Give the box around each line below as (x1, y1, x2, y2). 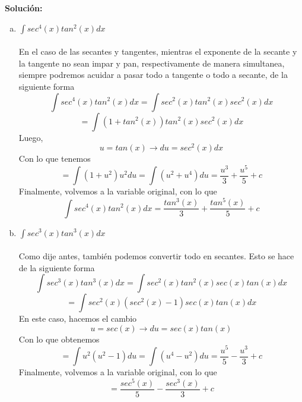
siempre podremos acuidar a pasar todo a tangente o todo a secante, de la (18, 68, 288, 81)
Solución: (5, 2, 43, 14)
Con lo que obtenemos (18, 332, 100, 345)
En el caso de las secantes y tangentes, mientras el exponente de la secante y (18, 45, 297, 58)
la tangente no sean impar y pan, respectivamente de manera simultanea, (18, 56, 285, 69)
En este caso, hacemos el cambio (18, 312, 137, 325)
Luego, (18, 131, 43, 143)
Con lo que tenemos (18, 152, 91, 165)
